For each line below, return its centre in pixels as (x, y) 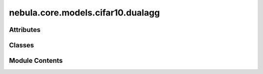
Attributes (25, 30)
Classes (21, 45)
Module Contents (36, 61)
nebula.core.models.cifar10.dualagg (85, 13)
